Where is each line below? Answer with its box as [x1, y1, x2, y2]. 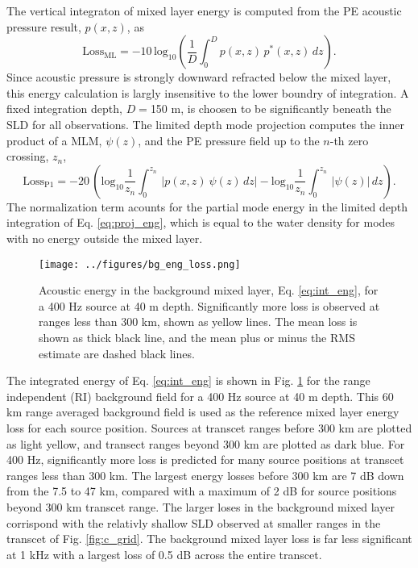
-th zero [329, 132, 369, 148]
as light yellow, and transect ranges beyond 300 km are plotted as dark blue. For [6, 435, 405, 452]
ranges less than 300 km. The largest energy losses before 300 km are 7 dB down [6, 466, 404, 483]
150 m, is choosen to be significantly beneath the [150, 100, 391, 117]
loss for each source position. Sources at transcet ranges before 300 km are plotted [6, 419, 412, 436]
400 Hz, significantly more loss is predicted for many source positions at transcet [6, 451, 404, 468]
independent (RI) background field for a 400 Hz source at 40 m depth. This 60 [6, 387, 394, 404]
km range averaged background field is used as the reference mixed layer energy [6, 403, 399, 420]
